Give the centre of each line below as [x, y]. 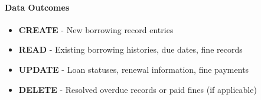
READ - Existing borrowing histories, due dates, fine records [130, 49]
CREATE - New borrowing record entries [96, 29]
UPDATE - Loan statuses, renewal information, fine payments [134, 69]
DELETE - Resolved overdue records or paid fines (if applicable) [138, 89]
